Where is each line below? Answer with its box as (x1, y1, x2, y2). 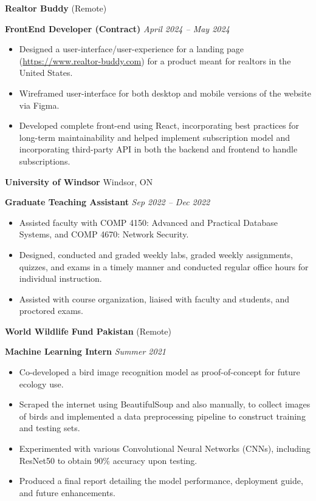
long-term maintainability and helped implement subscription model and (19, 131, 290, 143)
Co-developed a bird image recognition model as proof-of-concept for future (19, 366, 300, 378)
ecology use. (19, 377, 64, 390)
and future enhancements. (19, 486, 115, 499)
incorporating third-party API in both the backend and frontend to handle (19, 143, 298, 155)
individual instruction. (19, 272, 102, 285)
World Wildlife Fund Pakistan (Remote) (5, 324, 172, 337)
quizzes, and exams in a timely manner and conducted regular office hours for (19, 260, 309, 273)
